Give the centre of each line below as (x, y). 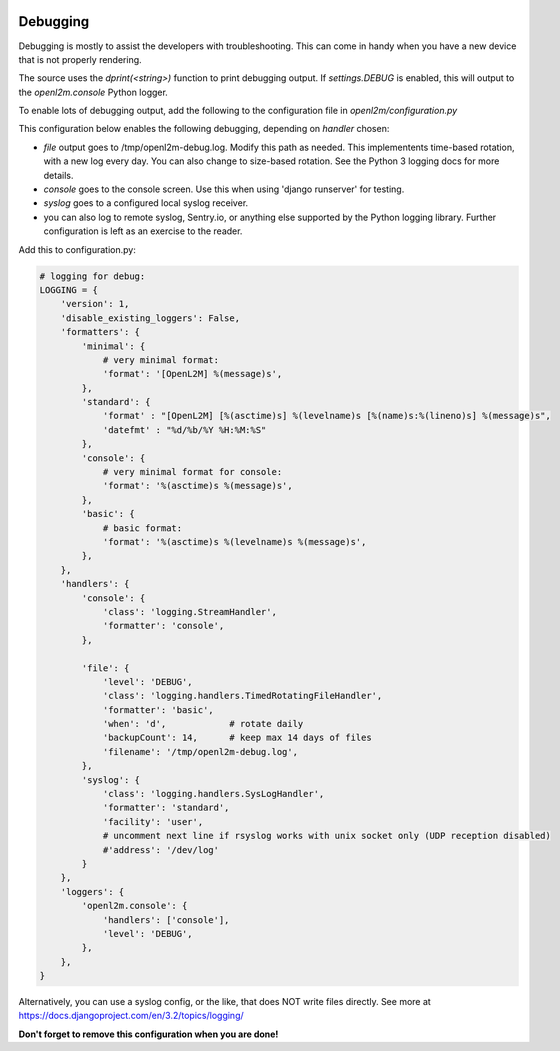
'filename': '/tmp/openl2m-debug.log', (200, 751)
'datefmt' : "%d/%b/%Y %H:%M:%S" (184, 429)
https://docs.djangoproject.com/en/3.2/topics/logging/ (131, 1016)
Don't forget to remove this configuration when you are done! (148, 1034)
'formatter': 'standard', (166, 808)
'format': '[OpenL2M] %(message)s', (192, 374)
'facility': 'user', (153, 821)
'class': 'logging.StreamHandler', (189, 611)
